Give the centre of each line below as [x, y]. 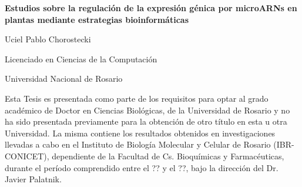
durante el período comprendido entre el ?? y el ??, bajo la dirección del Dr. [142, 167]
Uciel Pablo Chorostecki [48, 39]
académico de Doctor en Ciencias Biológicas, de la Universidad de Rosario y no [147, 110]
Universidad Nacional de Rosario [64, 79]
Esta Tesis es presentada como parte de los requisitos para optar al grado [137, 98]
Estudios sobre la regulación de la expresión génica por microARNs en [151, 8]
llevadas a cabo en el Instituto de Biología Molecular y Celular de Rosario [138, 144]
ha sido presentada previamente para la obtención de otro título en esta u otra [146, 121]
